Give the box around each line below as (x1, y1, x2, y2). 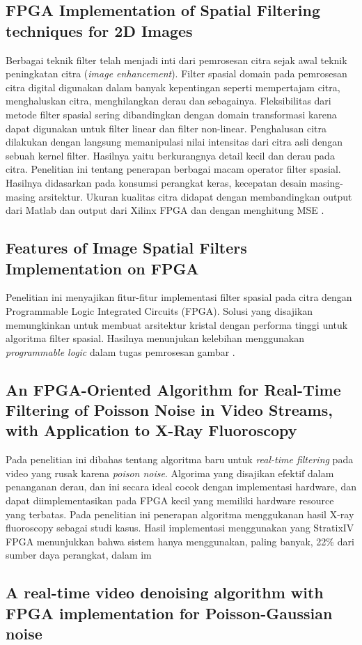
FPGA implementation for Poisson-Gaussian (6, 602, 333, 623)
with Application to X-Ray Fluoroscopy (6, 419, 297, 441)
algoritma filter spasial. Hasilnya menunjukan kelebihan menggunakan (6, 331, 304, 345)
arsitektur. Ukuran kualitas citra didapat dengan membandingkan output (38, 189, 352, 203)
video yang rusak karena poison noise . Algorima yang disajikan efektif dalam (6, 465, 334, 480)
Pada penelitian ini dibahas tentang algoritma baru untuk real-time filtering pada (6, 452, 354, 467)
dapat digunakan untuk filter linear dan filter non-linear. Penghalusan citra (6, 121, 327, 135)
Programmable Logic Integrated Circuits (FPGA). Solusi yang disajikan (6, 303, 313, 318)
